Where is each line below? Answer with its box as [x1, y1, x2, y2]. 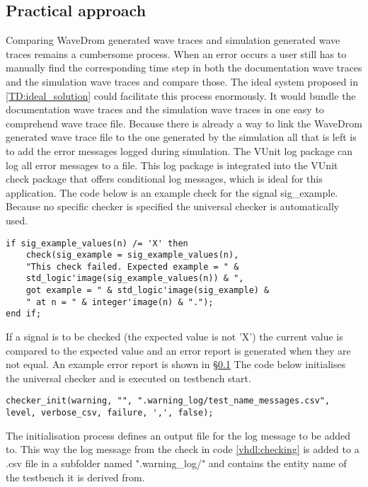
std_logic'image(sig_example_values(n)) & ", [25, 273, 244, 284]
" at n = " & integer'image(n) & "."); [25, 297, 214, 307]
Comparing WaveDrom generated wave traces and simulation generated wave [6, 33, 340, 47]
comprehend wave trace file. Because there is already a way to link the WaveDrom [6, 115, 362, 130]
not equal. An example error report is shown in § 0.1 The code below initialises [6, 357, 346, 372]
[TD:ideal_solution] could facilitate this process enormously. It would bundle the [6, 88, 356, 103]
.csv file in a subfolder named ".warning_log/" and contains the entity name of [6, 455, 347, 470]
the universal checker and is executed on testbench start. [6, 370, 251, 385]
